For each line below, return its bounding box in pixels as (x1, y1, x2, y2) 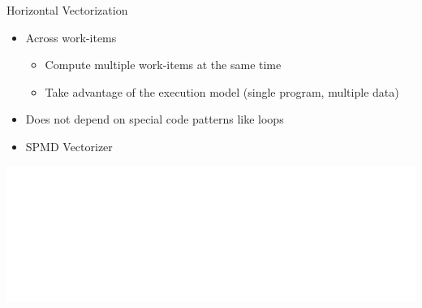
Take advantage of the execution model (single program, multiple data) (45, 83, 399, 100)
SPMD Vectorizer (25, 137, 113, 154)
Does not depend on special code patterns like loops (25, 111, 284, 128)
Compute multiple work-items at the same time (45, 56, 282, 73)
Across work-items (25, 28, 117, 46)
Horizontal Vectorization (6, 2, 128, 18)
